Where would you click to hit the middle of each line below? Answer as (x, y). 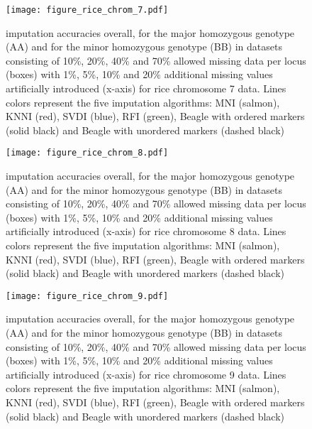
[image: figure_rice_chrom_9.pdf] (87, 296)
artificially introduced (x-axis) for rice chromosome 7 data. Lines (146, 88)
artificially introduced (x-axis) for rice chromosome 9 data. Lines (146, 374)
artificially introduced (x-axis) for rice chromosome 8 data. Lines (146, 231)
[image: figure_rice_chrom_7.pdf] (87, 10)
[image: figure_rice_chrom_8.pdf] (87, 153)
